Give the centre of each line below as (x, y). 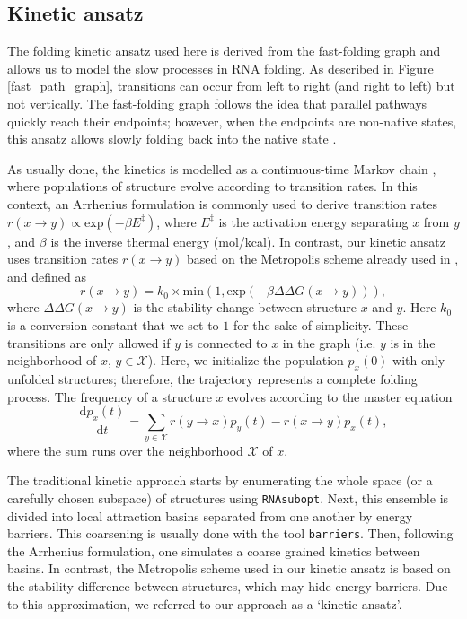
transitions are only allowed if (89, 342)
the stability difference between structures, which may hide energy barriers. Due (228, 585)
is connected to (226, 342)
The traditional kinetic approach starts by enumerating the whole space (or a (220, 480)
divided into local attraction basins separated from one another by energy (210, 515)
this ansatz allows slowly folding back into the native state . (172, 139)
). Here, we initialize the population (246, 360)
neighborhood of (52, 360)
